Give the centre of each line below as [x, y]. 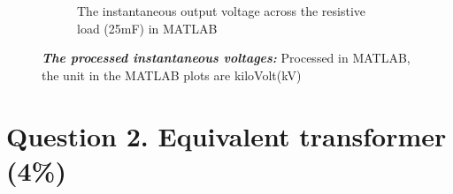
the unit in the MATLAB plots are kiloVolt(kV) [172, 75]
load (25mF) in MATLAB [147, 28]
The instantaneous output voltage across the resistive [222, 11]
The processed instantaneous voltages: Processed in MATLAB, [226, 58]
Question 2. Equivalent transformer [226, 135]
